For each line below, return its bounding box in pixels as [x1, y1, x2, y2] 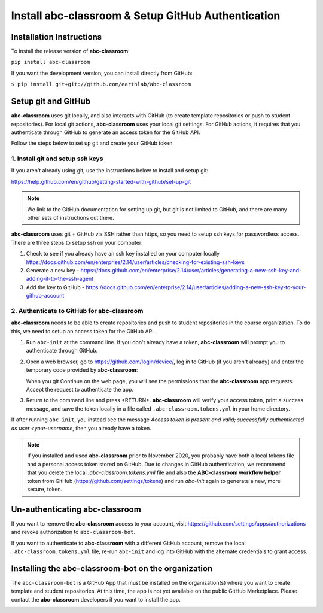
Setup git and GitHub [11, 96, 91, 107]
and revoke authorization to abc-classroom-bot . [11, 529, 136, 536]
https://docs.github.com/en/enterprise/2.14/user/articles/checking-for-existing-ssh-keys [26, 258, 245, 266]
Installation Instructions [11, 32, 102, 42]
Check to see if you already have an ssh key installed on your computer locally [26, 250, 220, 257]
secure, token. [27, 485, 63, 493]
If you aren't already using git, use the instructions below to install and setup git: [11, 167, 209, 174]
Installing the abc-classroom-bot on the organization [11, 563, 213, 573]
